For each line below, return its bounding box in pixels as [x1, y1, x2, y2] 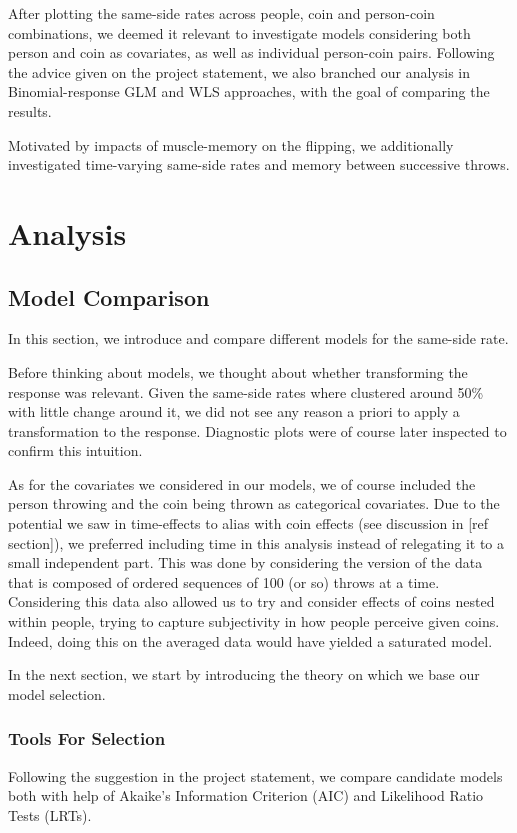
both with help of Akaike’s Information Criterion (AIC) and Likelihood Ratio [8, 785, 484, 806]
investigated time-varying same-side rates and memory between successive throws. [8, 154, 510, 175]
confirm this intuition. [8, 440, 143, 461]
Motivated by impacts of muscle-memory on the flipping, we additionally [8, 134, 454, 155]
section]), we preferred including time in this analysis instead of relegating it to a [8, 532, 504, 553]
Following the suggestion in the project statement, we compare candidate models [8, 765, 503, 786]
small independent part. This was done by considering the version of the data [8, 552, 483, 573]
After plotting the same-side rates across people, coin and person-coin [8, 3, 435, 23]
